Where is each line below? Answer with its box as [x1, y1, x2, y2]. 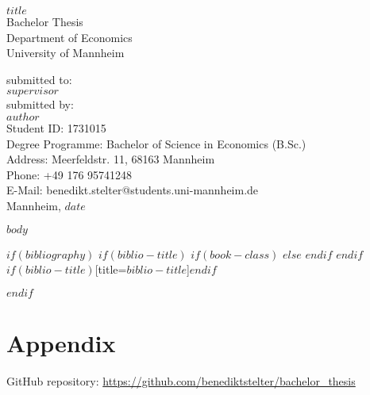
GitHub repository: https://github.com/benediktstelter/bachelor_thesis [6, 372, 356, 389]
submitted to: [6, 71, 72, 87]
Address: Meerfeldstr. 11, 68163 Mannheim [6, 151, 215, 167]
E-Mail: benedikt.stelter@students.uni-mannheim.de [6, 182, 259, 198]
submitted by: [6, 96, 74, 113]
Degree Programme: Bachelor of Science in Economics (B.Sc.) [6, 135, 306, 151]
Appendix [6, 326, 116, 359]
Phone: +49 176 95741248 [6, 166, 133, 182]
